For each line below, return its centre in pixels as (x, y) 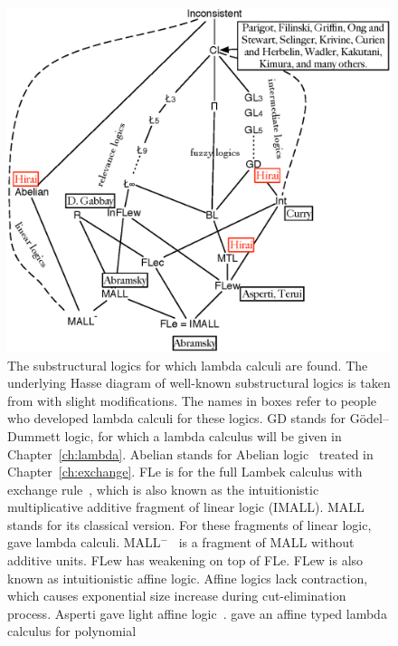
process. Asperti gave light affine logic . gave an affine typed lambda (197, 613)
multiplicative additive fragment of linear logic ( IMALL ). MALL (186, 507)
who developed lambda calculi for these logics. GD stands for (177, 418)
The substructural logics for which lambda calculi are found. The (188, 365)
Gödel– (369, 418)
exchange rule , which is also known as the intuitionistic (163, 489)
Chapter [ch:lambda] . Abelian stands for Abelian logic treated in (190, 453)
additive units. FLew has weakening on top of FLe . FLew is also (185, 560)
